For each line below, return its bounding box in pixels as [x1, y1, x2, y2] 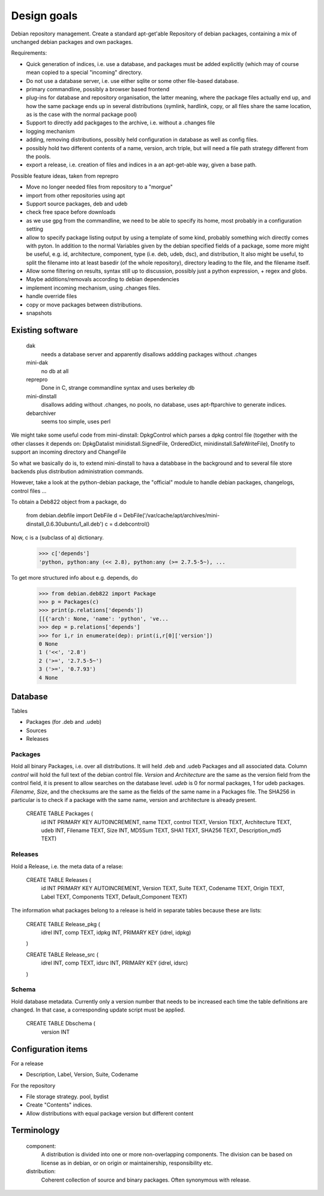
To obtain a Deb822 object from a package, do [11, 499, 127, 506]
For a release [11, 1060, 44, 1067]
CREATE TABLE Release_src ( [26, 951, 99, 958]
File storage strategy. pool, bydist [26, 1093, 109, 1100]
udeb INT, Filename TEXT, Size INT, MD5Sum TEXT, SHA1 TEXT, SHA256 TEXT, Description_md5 [41, 827, 281, 834]
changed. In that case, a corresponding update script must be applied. [11, 1006, 185, 1013]
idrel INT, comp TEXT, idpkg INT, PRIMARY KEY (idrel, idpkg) [41, 929, 191, 936]
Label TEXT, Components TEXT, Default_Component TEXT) [41, 893, 188, 900]
